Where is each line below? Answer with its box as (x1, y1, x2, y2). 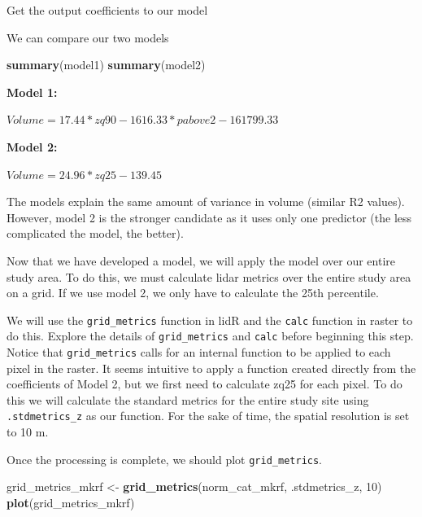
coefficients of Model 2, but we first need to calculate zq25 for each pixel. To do (7, 375, 402, 392)
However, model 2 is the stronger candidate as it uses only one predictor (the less (7, 208, 412, 226)
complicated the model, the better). (7, 225, 184, 242)
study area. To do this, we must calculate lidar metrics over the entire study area (7, 268, 411, 285)
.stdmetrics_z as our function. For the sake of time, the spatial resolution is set (7, 407, 410, 424)
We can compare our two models (7, 28, 169, 46)
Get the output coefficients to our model (7, 2, 208, 18)
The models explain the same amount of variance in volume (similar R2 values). (7, 193, 405, 210)
